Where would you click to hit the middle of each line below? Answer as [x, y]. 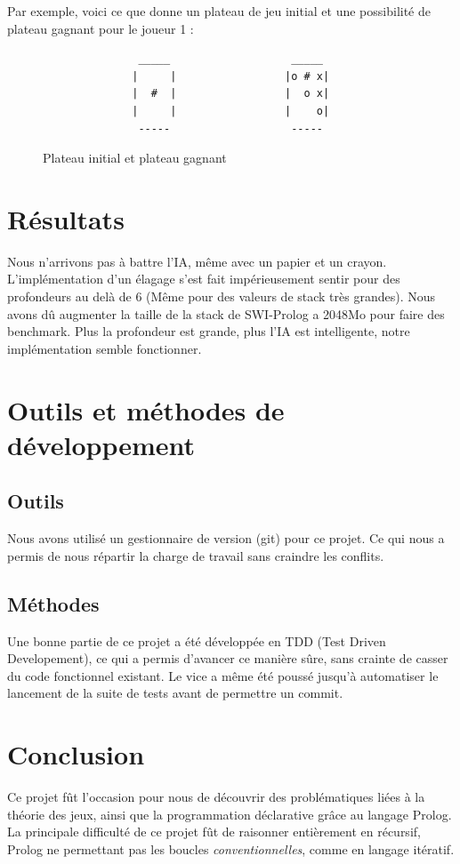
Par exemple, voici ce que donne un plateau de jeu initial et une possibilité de [219, 11]
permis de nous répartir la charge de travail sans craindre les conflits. [196, 555]
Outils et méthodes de [146, 409]
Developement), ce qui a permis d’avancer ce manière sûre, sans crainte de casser [228, 658]
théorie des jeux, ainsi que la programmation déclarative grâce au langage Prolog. [230, 814]
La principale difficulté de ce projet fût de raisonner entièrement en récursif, [214, 832]
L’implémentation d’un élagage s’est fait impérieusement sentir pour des [204, 279]
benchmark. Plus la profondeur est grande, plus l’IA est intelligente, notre [209, 331]
